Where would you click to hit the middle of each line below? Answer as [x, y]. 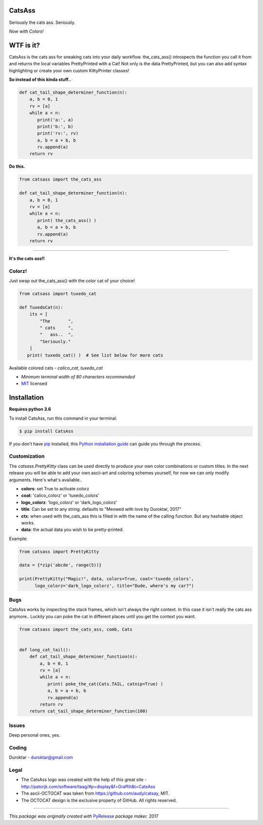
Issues [17, 725]
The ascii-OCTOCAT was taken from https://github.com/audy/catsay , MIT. [95, 793]
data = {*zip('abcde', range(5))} [60, 565]
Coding [18, 747]
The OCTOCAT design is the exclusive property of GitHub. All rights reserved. [99, 800]
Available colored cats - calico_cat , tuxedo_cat [56, 368]
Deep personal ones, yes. [35, 735]
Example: [18, 539]
